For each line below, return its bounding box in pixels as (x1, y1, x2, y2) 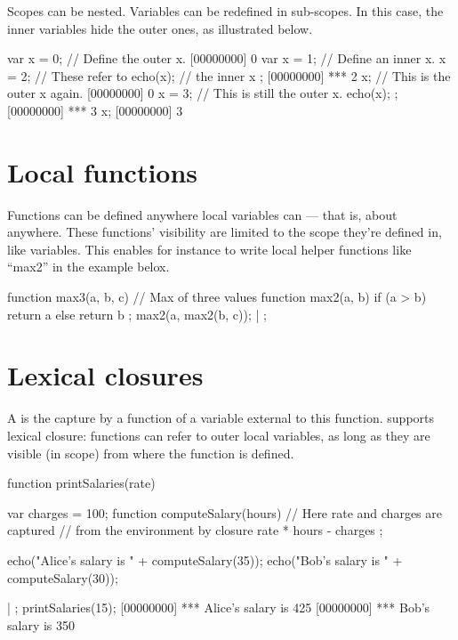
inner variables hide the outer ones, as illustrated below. (7, 19, 313, 37)
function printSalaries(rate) (7, 474, 156, 492)
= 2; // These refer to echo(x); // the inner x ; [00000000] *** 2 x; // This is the (7, 66, 451, 85)
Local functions (7, 153, 198, 190)
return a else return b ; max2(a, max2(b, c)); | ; (7, 304, 267, 323)
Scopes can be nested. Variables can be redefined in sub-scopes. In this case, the (7, 2, 444, 20)
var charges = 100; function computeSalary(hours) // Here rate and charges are (7, 503, 442, 522)
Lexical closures (7, 357, 204, 393)
